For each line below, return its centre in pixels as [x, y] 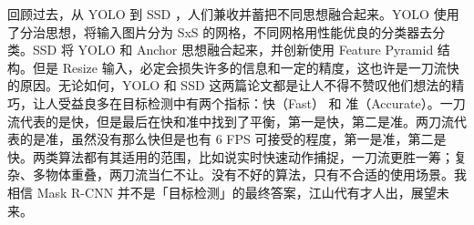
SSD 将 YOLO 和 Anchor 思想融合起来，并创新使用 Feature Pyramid [233, 50]
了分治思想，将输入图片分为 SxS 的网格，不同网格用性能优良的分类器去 [220, 31]
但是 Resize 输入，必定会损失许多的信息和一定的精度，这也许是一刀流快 [246, 67]
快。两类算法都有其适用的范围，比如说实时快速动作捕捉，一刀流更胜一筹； [231, 156]
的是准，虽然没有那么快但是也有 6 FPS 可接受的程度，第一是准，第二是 [233, 139]
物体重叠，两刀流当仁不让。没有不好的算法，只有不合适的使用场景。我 [256, 174]
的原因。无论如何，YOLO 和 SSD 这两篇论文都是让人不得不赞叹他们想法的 [230, 85]
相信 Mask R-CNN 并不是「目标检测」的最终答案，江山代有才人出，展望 [222, 192]
